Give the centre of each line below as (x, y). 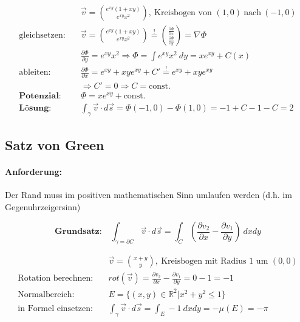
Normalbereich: (46, 294)
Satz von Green (55, 145)
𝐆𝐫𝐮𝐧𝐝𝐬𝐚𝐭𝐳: (78, 232)
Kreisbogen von (183, 13)
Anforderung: (34, 172)
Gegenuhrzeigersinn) (43, 206)
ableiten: (35, 73)
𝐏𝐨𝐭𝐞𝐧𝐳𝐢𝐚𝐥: (40, 96)
